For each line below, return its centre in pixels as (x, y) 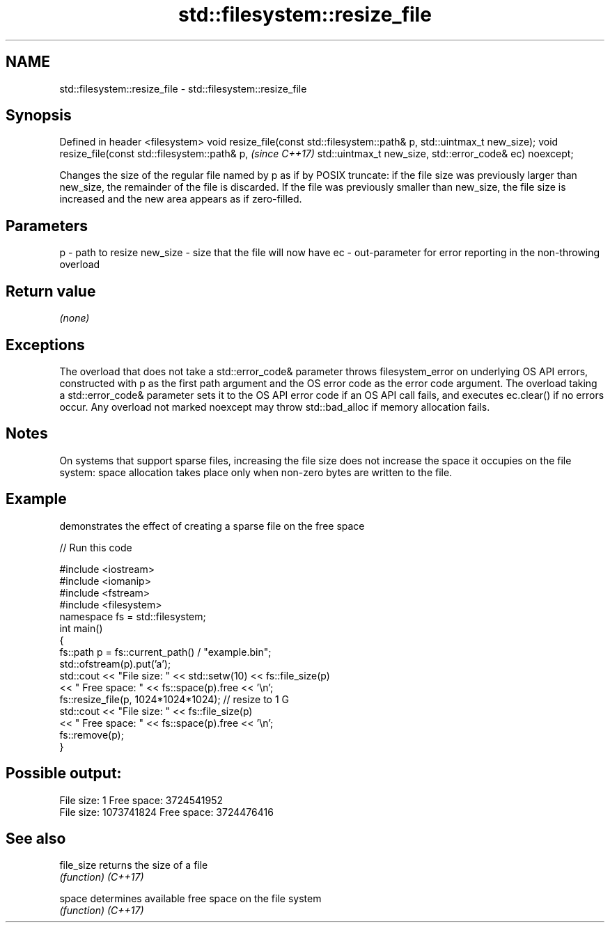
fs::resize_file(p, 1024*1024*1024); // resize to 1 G (174, 699)
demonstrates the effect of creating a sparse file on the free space (212, 526)
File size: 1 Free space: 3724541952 (141, 800)
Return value (51, 291)
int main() (81, 628)
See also (36, 838)
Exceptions (45, 345)
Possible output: (64, 773)
